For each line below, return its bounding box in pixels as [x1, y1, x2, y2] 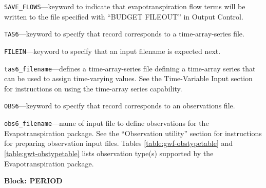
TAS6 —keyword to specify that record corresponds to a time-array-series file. [4, 28, 244, 39]
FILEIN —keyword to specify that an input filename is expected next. [4, 45, 221, 56]
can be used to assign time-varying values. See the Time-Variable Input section [4, 73, 253, 84]
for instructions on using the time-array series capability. [4, 83, 182, 93]
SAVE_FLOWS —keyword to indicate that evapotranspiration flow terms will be [4, 1, 245, 11]
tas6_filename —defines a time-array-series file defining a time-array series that [4, 63, 256, 73]
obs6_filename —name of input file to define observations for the [4, 118, 209, 128]
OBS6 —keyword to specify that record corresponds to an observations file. [4, 100, 235, 111]
